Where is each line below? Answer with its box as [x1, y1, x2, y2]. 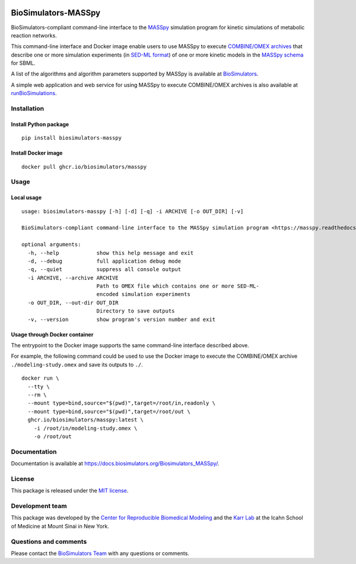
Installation [11, 105, 44, 113]
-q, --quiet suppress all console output [27, 266, 181, 273]
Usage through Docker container [11, 330, 94, 338]
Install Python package [11, 121, 69, 128]
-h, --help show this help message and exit [27, 250, 194, 256]
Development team [11, 502, 68, 510]
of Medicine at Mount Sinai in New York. [11, 522, 109, 530]
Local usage [11, 194, 42, 201]
